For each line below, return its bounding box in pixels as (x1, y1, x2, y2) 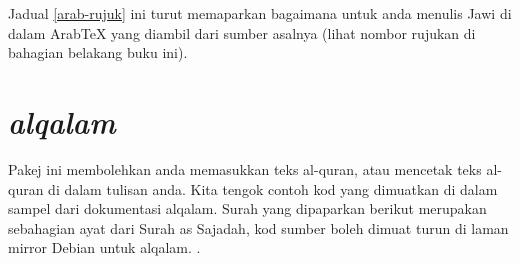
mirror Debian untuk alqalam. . (8, 237, 201, 258)
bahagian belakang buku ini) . (8, 42, 188, 63)
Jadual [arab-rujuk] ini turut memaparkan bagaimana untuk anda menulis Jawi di (8, 3, 512, 23)
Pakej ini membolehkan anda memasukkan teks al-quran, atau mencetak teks (8, 158, 482, 179)
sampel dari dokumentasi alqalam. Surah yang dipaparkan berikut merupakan (8, 198, 487, 219)
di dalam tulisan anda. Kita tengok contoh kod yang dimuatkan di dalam (48, 178, 498, 199)
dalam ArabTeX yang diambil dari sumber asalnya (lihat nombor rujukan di (8, 22, 476, 43)
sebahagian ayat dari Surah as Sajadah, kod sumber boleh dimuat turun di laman (8, 217, 509, 238)
